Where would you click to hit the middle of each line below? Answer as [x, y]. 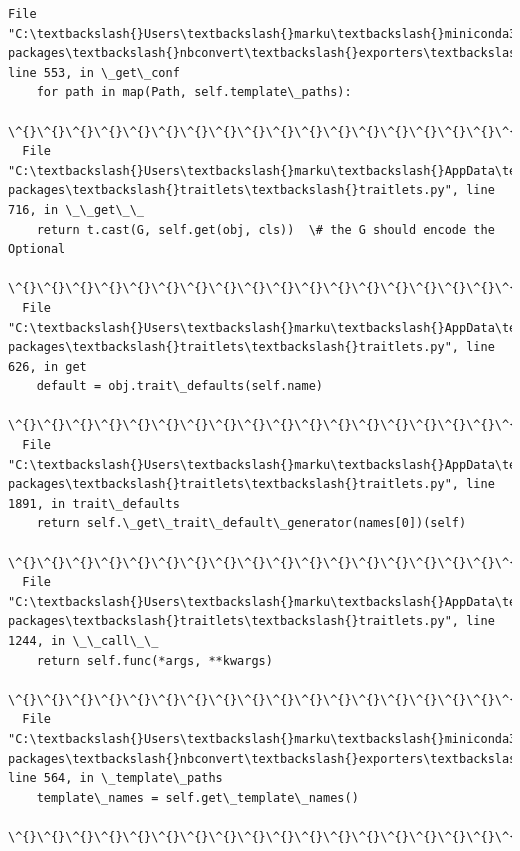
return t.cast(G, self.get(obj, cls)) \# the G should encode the [265, 229]
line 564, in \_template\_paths [115, 778]
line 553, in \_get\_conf [94, 72]
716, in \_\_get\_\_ [76, 209]
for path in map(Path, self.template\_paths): [194, 92]
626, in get [47, 366]
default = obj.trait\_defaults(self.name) [179, 386]
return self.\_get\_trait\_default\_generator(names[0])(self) [251, 523]
